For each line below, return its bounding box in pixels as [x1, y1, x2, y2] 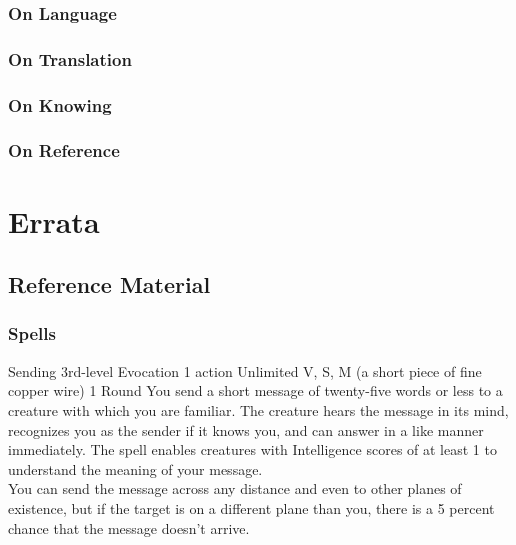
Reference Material [8, 269, 211, 300]
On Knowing [8, 92, 112, 117]
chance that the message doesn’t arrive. [8, 517, 250, 538]
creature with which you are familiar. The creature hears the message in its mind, [8, 399, 509, 420]
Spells [8, 321, 56, 346]
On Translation [8, 46, 132, 71]
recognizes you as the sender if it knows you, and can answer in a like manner [8, 419, 484, 440]
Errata [8, 200, 100, 241]
